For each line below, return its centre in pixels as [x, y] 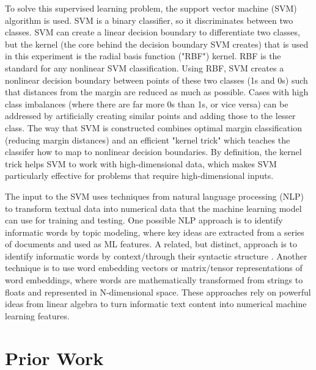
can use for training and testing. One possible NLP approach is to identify [144, 220]
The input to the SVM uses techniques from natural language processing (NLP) [154, 196]
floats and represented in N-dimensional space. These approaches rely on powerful [158, 292]
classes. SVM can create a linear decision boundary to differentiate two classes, [152, 32]
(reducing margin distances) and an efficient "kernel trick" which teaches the [148, 140]
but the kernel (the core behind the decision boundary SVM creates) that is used [157, 44]
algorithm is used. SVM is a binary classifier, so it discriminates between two [149, 20]
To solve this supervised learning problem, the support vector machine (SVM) [151, 8]
